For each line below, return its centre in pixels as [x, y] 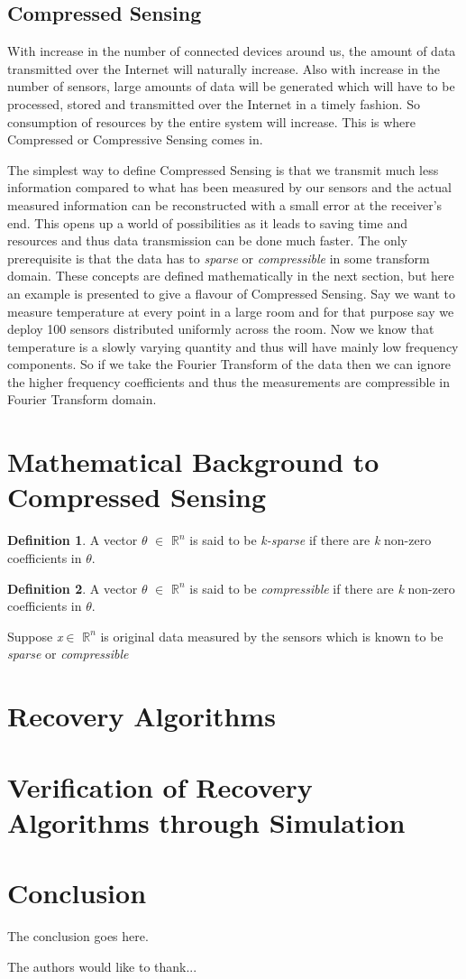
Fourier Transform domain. [82, 399]
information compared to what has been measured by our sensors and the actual [229, 187]
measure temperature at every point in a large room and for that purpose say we [231, 311]
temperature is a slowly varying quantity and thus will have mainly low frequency [233, 346]
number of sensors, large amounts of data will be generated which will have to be [231, 86]
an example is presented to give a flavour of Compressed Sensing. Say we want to [232, 293]
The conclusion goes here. [78, 936]
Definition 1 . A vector [73, 540]
